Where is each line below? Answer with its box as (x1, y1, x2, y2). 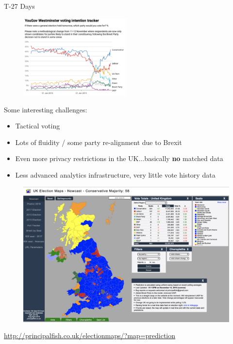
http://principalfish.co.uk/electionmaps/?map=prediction (4, 330, 176, 341)
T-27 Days (4, 1, 35, 11)
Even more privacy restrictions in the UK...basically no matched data (15, 153, 223, 163)
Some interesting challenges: (4, 104, 87, 114)
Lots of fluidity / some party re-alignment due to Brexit (15, 137, 182, 147)
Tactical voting (15, 121, 60, 131)
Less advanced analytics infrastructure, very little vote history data (15, 170, 216, 180)
